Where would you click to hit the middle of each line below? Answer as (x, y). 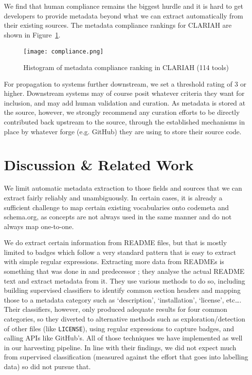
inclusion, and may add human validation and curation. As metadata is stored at (125, 102)
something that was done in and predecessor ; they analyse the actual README (124, 271)
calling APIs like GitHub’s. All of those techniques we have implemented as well (123, 338)
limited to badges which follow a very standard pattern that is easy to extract (120, 252)
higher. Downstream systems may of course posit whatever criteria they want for (124, 93)
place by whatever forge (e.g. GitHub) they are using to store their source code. (123, 131)
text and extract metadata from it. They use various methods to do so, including (125, 280)
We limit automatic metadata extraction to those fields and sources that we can (123, 188)
